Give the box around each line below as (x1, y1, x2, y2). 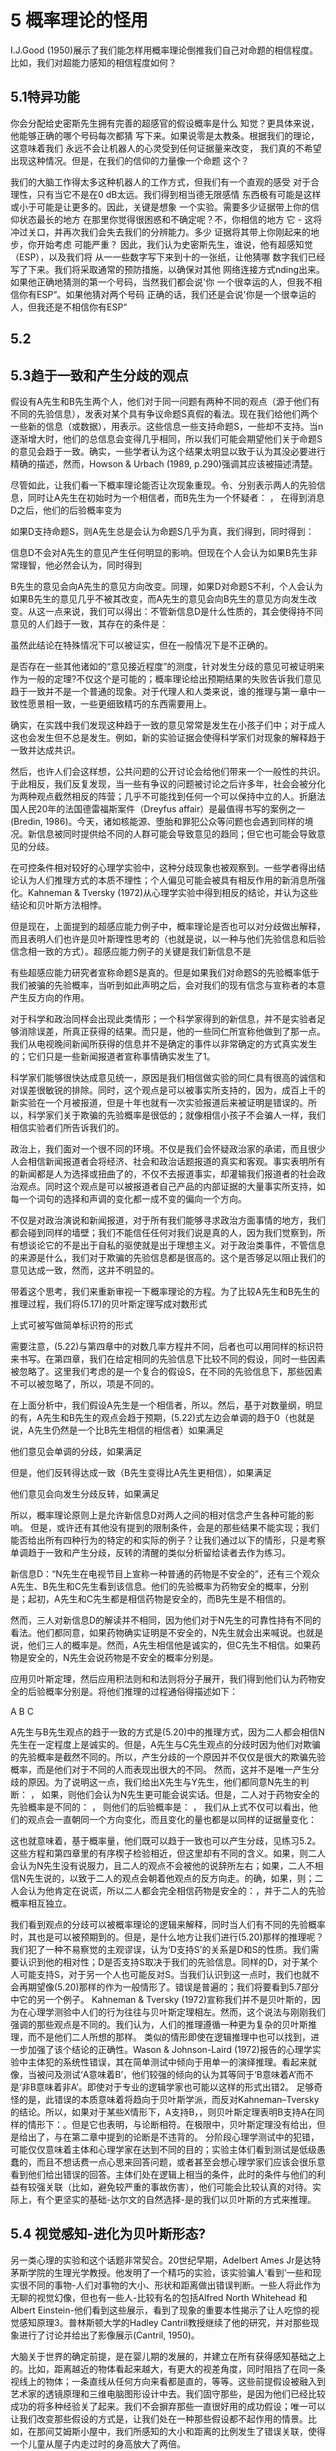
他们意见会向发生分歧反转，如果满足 (10, 1487, 160, 1500)
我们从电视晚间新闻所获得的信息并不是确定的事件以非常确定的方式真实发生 (10, 1037, 317, 1050)
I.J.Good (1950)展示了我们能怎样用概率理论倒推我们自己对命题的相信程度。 (10, 44, 319, 56)
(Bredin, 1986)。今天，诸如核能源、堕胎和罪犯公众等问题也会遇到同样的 (10, 815, 305, 827)
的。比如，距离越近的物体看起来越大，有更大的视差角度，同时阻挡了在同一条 (10, 2362, 326, 2375)
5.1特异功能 (10, 89, 80, 106)
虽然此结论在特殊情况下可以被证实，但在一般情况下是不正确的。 (10, 639, 273, 651)
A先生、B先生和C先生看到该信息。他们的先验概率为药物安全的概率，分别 (10, 1580, 310, 1592)
